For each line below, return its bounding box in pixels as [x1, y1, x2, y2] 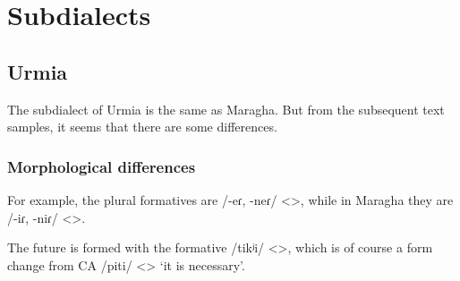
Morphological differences [7, 155, 196, 177]
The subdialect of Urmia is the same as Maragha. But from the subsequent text [7, 99, 445, 118]
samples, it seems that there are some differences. [7, 117, 277, 136]
